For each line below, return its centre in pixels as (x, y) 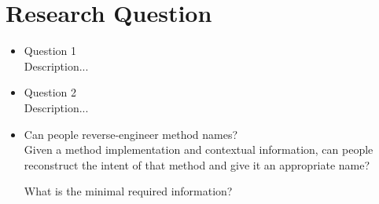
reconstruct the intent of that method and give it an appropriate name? (197, 164)
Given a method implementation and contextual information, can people (199, 149)
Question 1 (50, 51)
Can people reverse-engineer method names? (131, 134)
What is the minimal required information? (128, 191)
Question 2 (50, 92)
